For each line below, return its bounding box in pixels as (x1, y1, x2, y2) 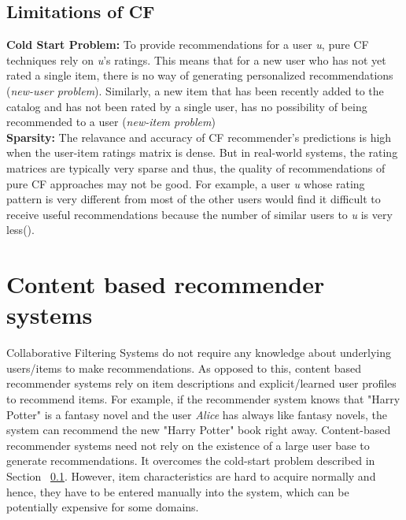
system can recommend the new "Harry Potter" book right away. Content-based (6, 422, 391, 438)
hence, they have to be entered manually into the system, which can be (6, 483, 349, 500)
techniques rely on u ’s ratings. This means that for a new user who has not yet (6, 51, 386, 68)
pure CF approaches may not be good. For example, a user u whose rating (6, 175, 365, 191)
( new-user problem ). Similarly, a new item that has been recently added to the (6, 82, 384, 98)
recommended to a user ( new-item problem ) (6, 113, 216, 130)
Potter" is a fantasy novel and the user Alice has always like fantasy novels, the (6, 406, 387, 422)
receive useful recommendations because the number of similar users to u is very (6, 206, 393, 222)
